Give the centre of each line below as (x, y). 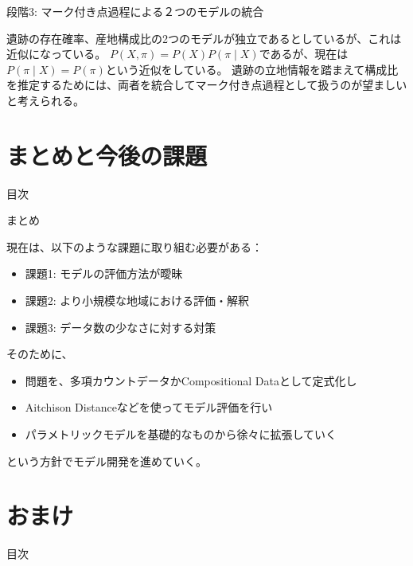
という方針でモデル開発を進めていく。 (107, 461)
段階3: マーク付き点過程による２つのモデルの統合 (135, 11)
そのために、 (40, 354)
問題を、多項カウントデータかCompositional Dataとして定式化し (191, 380)
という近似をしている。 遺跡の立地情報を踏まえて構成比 (252, 69)
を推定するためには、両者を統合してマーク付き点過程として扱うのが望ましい (207, 85)
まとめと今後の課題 (107, 155)
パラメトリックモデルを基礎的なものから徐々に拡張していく (181, 434)
